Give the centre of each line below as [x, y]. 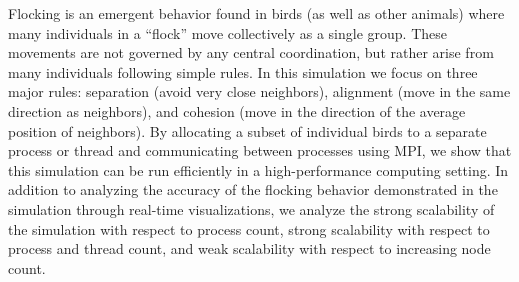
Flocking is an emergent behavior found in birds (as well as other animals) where [256, 13]
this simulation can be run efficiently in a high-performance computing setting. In [258, 169]
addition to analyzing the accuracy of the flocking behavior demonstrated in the [253, 189]
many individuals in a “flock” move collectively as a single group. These [227, 32]
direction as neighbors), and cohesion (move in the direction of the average [237, 110]
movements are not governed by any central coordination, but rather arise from [251, 52]
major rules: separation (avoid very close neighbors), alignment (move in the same [259, 91]
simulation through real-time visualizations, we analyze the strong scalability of [251, 208]
